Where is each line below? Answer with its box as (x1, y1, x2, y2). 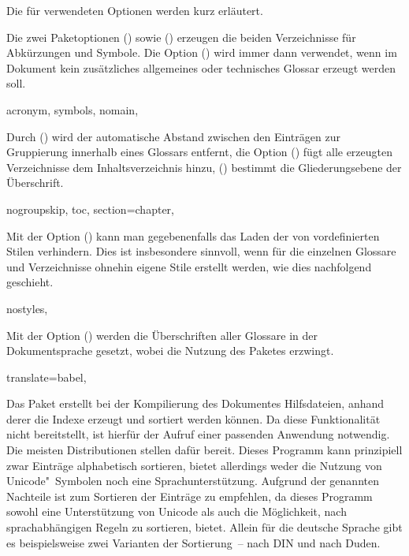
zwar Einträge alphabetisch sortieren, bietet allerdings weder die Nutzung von (6, 457, 382, 473)
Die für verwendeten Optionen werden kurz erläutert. (6, 2, 263, 18)
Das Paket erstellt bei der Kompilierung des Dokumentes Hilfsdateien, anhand (6, 395, 385, 412)
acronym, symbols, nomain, (6, 101, 139, 118)
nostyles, (6, 300, 48, 316)
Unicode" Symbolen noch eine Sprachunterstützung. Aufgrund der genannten (6, 472, 379, 489)
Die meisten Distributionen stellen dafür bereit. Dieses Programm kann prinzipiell (6, 442, 403, 458)
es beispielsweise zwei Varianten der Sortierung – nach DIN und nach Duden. (6, 534, 381, 550)
